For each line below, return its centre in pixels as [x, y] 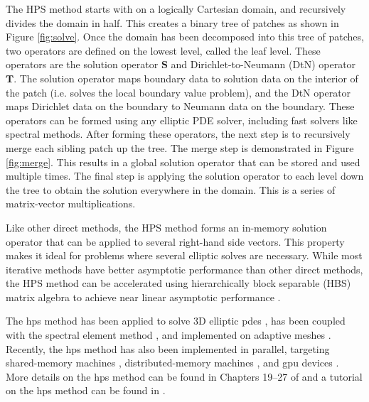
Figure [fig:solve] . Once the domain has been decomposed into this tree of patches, [185, 37]
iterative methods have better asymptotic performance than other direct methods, [184, 269]
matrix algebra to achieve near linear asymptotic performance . [143, 297]
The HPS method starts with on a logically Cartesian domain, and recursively [176, 9]
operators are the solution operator [82, 64]
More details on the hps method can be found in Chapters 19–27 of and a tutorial [184, 376]
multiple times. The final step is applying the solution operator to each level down [185, 176]
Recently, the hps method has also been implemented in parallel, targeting [168, 348]
